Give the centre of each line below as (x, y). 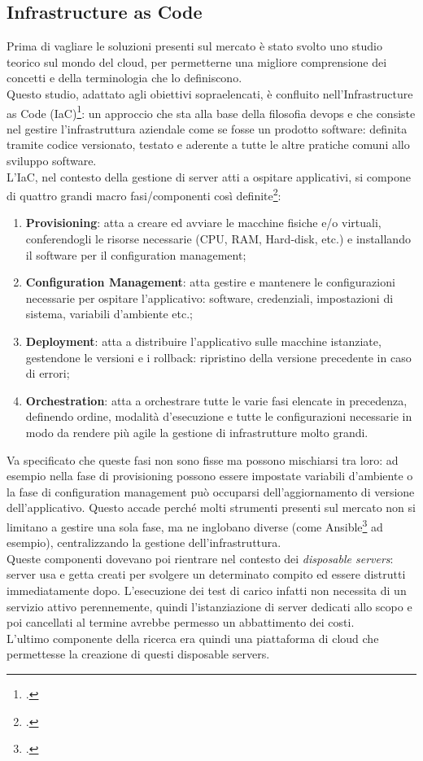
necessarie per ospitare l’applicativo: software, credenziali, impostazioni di (209, 297)
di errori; (48, 373)
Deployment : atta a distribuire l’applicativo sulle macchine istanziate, (203, 341)
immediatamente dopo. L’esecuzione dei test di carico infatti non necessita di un (207, 590)
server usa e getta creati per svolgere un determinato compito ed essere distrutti (206, 574)
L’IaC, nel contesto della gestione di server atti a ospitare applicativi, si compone (209, 176)
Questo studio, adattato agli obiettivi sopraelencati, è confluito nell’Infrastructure (210, 93)
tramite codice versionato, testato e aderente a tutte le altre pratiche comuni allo (208, 144)
